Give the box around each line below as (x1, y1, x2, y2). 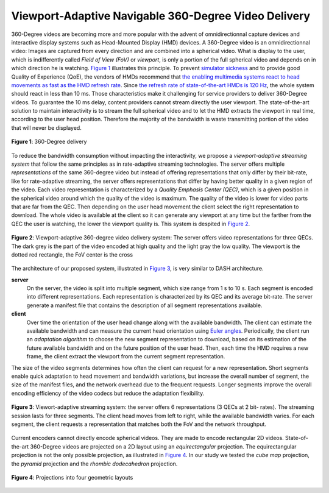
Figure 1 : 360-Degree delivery (11, 138, 87, 146)
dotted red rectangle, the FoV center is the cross (11, 250, 133, 258)
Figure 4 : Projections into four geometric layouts (11, 473, 133, 481)
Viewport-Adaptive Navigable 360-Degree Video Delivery (11, 9, 311, 23)
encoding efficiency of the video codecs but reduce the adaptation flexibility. (11, 389, 205, 397)
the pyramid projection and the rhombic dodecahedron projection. (11, 460, 178, 467)
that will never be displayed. (11, 124, 82, 131)
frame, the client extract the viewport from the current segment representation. (26, 353, 225, 360)
